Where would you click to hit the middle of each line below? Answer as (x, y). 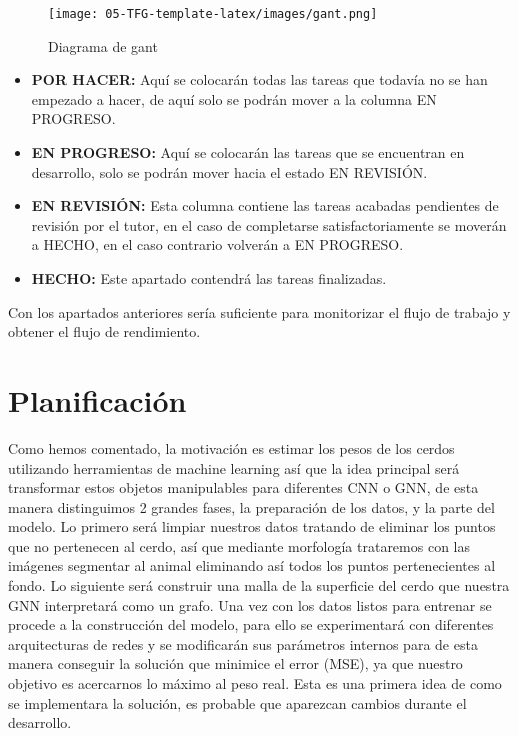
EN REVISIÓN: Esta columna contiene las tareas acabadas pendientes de (265, 205)
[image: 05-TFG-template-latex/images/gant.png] (213, 14)
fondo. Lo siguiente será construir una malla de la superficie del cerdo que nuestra (259, 585)
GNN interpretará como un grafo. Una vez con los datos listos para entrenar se (250, 604)
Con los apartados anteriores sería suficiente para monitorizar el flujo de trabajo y (259, 311)
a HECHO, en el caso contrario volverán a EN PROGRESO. (217, 244)
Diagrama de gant (103, 45)
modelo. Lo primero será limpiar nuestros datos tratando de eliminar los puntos (252, 526)
